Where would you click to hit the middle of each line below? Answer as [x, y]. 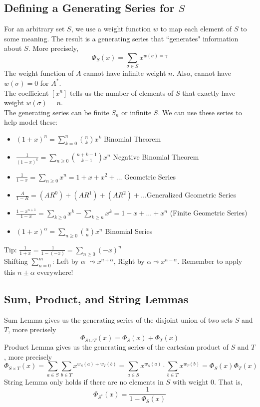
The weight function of [39, 73]
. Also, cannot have [202, 73]
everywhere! [55, 272]
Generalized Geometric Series [191, 195]
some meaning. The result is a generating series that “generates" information [121, 38]
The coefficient [26, 93]
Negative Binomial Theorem [156, 156]
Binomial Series [129, 231]
